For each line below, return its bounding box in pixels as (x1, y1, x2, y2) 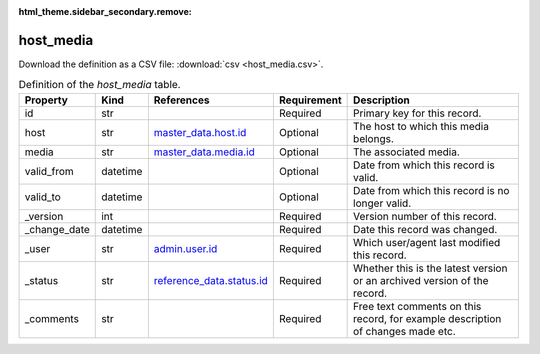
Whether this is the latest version (353, 261, 508, 275)
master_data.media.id (153, 145, 255, 159)
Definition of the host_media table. (18, 78, 181, 92)
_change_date (24, 222, 90, 236)
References (153, 93, 210, 107)
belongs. (353, 131, 395, 145)
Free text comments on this (353, 299, 482, 313)
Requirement (278, 93, 342, 107)
